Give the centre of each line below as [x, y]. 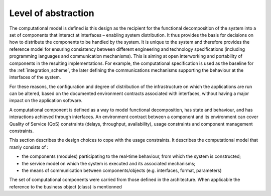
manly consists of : [29, 147]
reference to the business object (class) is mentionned [66, 186]
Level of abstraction [52, 13]
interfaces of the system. [35, 77]
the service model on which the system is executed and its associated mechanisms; [109, 163]
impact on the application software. [46, 101]
